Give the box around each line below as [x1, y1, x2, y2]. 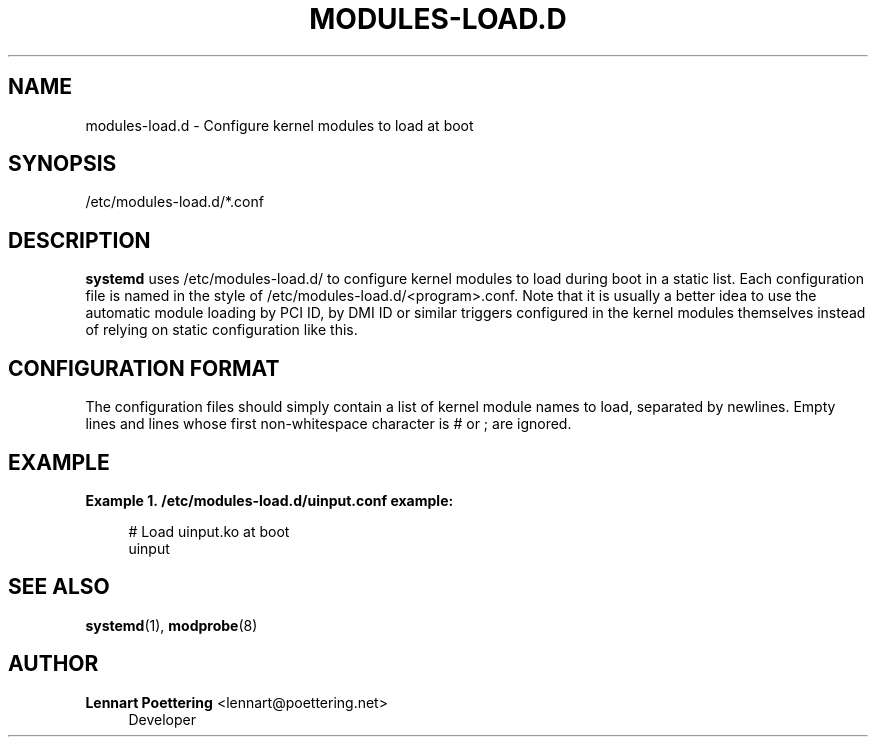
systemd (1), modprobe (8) [85, 616, 258, 634]
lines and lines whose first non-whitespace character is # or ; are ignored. [85, 415, 572, 433]
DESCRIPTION [8, 227, 151, 253]
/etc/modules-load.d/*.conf [85, 193, 264, 211]
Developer [128, 710, 196, 728]
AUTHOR [8, 651, 99, 677]
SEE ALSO [8, 574, 110, 600]
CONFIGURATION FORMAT [8, 355, 280, 381]
